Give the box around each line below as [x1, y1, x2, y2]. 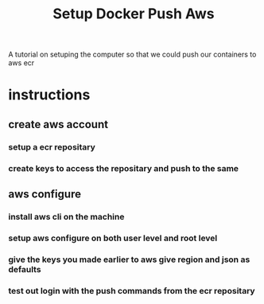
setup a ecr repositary [8, 141, 95, 152]
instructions [8, 86, 91, 104]
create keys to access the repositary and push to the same [8, 162, 239, 173]
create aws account [8, 117, 109, 131]
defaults [8, 263, 41, 275]
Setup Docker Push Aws [52, 5, 215, 23]
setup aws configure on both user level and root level [8, 232, 218, 244]
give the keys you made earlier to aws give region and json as [8, 254, 250, 265]
